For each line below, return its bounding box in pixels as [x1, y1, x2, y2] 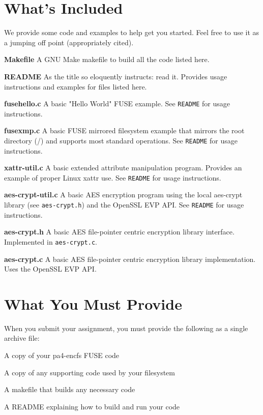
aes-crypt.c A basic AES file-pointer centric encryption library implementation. [4, 253, 256, 264]
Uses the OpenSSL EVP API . [4, 263, 97, 274]
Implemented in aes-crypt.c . [4, 236, 97, 247]
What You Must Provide [4, 293, 182, 314]
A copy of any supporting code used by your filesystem [4, 367, 175, 377]
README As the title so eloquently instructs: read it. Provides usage [4, 71, 227, 81]
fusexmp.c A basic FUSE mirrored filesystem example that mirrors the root [4, 125, 245, 136]
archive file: [4, 333, 40, 343]
